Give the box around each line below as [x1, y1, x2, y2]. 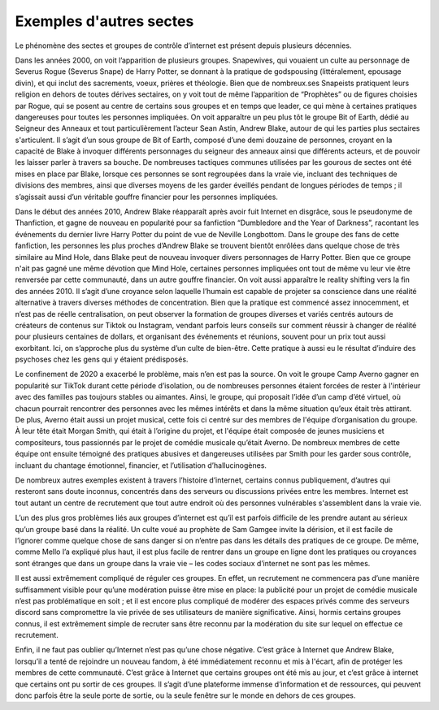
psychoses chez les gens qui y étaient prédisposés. [15, 354, 189, 365]
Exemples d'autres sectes [15, 12, 194, 30]
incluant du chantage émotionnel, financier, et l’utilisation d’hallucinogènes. [15, 460, 267, 470]
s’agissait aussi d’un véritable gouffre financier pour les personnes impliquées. [15, 192, 278, 201]
